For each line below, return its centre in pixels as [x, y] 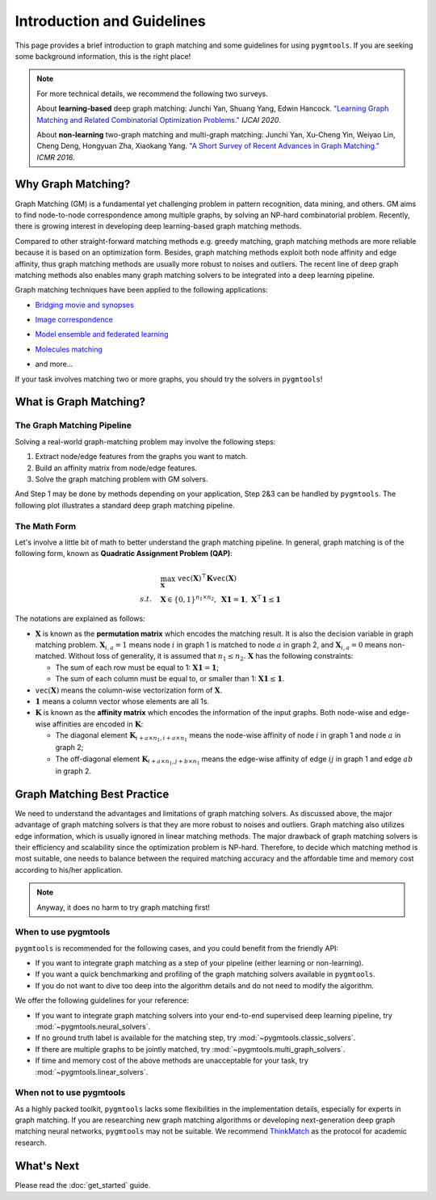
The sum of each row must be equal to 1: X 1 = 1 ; [137, 667]
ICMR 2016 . [56, 157]
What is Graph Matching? [80, 402]
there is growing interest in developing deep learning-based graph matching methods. [158, 226]
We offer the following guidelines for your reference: [102, 1000]
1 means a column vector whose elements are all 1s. [122, 701]
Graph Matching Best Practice [92, 794]
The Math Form [46, 526]
